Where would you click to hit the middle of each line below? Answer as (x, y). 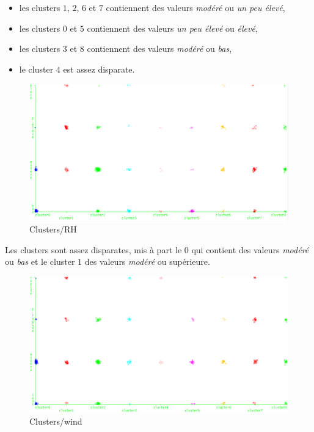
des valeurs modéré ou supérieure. (147, 261)
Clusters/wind (56, 421)
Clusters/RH (53, 229)
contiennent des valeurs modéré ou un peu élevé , (195, 7)
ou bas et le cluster (40, 261)
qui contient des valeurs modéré (250, 249)
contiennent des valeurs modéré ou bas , (159, 49)
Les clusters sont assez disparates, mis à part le (93, 249)
